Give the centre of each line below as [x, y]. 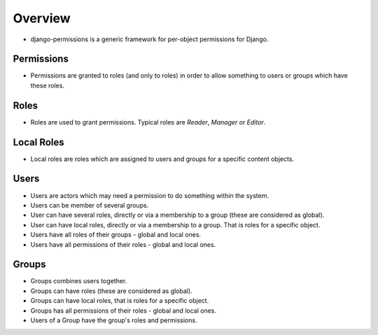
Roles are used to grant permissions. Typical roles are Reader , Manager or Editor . [148, 122]
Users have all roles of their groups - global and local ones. [116, 235]
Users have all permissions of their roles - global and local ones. [123, 244]
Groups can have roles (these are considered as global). [111, 291]
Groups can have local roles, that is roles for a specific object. [120, 301]
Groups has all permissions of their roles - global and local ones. [124, 311]
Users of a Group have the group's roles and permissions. [114, 320]
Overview [42, 18]
